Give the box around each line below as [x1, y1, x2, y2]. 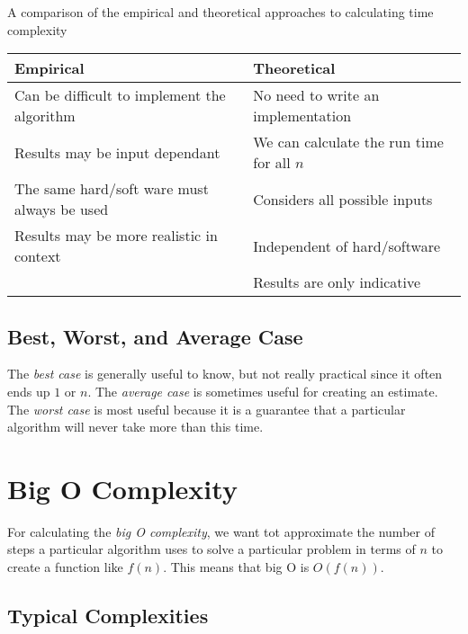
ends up [7, 381, 50, 400]
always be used [14, 199, 109, 220]
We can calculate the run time [253, 131, 444, 153]
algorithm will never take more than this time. [7, 417, 264, 436]
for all [253, 152, 291, 174]
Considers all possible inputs [253, 188, 433, 210]
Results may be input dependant [14, 141, 220, 163]
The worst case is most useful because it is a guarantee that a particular [7, 399, 406, 418]
